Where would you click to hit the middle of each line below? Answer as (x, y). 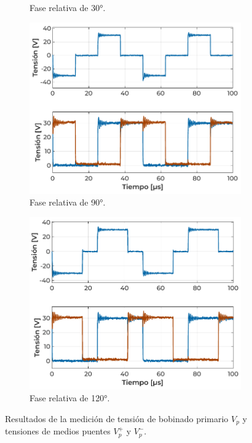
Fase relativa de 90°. (68, 202)
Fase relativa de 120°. (70, 398)
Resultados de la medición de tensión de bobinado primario (117, 418)
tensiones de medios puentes (58, 431)
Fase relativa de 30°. (68, 7)
